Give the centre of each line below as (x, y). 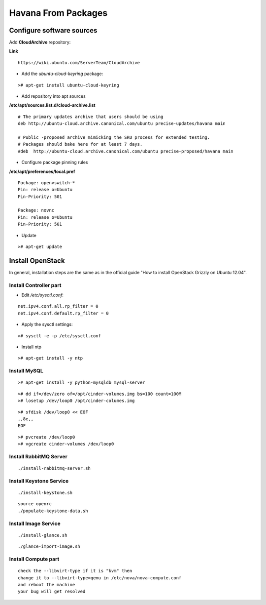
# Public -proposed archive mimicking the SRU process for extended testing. (114, 137)
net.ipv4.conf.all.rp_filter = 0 (58, 306)
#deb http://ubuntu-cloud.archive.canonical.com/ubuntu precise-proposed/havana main (126, 151)
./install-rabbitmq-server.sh (54, 468)
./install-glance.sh (43, 535)
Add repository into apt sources (53, 96)
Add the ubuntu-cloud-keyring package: (62, 74)
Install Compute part (34, 559)
